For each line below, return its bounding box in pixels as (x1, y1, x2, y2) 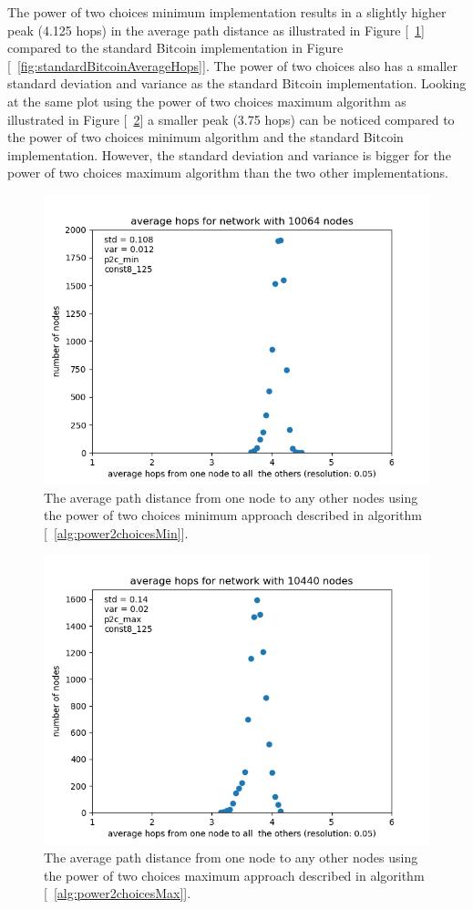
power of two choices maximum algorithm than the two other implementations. (7, 163, 449, 182)
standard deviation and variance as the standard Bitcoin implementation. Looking (7, 74, 467, 93)
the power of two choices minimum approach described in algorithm (44, 506, 422, 525)
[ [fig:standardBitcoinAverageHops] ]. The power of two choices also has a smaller (7, 56, 458, 75)
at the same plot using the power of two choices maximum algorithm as (7, 91, 406, 110)
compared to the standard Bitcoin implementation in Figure (7, 38, 344, 57)
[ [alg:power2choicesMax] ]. (44, 883, 191, 903)
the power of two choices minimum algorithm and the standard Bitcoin (7, 128, 404, 147)
